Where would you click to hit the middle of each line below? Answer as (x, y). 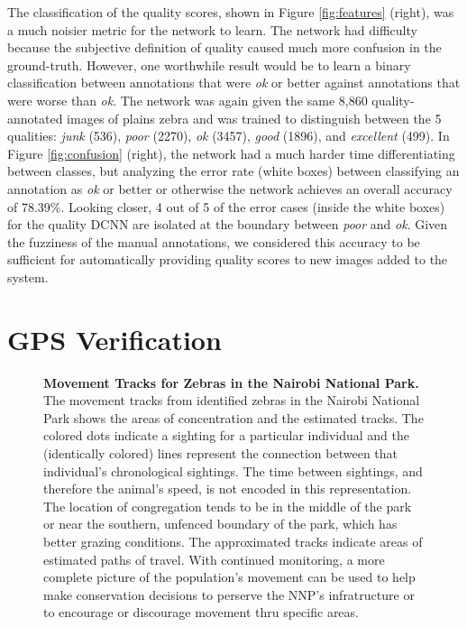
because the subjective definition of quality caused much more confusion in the (224, 47)
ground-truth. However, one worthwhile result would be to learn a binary (209, 65)
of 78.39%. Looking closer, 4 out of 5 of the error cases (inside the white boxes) (226, 206)
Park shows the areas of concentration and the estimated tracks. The (233, 417)
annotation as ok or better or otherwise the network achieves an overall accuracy (230, 188)
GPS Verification (114, 339)
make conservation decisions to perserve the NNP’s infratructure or (229, 594)
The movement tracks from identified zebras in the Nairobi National (232, 400)
